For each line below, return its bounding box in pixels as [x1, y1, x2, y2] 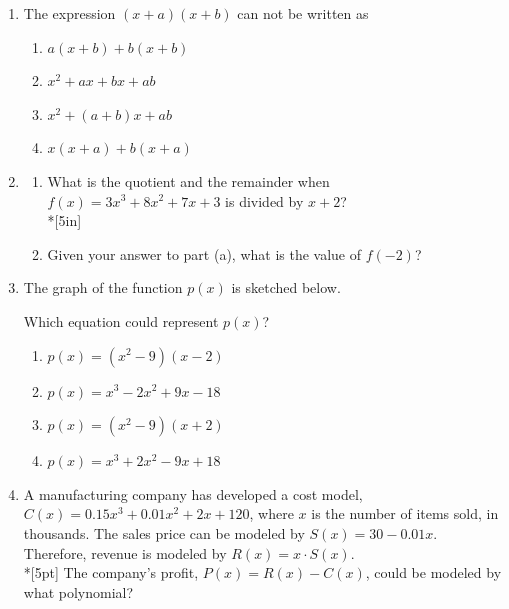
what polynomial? [23, 581, 134, 602]
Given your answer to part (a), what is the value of [47, 243, 362, 264]
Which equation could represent [23, 310, 219, 331]
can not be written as [237, 3, 369, 23]
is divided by [225, 190, 304, 211]
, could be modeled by [365, 562, 502, 583]
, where [249, 503, 294, 524]
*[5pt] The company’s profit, [23, 562, 199, 583]
